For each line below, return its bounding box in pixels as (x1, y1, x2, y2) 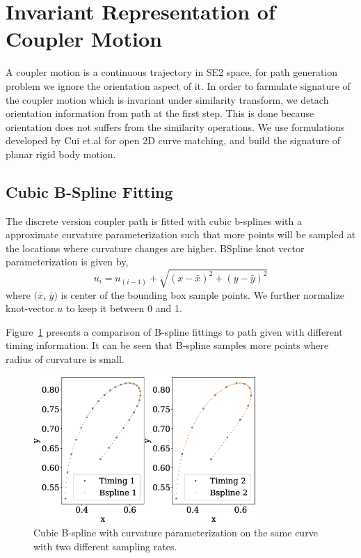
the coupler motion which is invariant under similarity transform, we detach (6, 92, 329, 107)
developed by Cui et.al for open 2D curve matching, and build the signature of (6, 133, 341, 148)
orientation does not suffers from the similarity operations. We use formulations (6, 119, 345, 134)
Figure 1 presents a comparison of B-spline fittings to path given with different (6, 324, 343, 339)
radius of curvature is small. (6, 351, 125, 366)
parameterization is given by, (6, 254, 129, 269)
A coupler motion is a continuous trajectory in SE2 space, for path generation (6, 65, 338, 79)
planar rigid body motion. (6, 146, 116, 161)
